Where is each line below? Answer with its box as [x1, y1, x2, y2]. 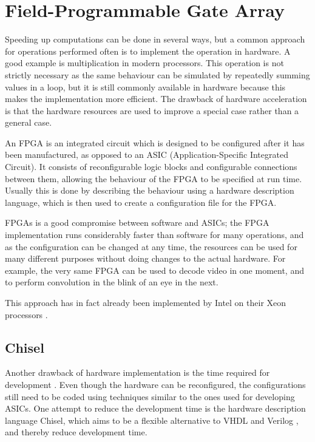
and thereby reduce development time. [5, 426, 147, 438]
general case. [5, 116, 52, 129]
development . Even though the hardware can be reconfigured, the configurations [5, 378, 306, 390]
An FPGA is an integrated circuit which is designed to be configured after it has [5, 136, 305, 149]
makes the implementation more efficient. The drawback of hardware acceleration [5, 92, 307, 105]
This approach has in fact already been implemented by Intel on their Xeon [5, 296, 286, 308]
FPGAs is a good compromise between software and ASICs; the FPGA [5, 216, 269, 229]
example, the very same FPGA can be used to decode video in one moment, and [5, 263, 304, 276]
